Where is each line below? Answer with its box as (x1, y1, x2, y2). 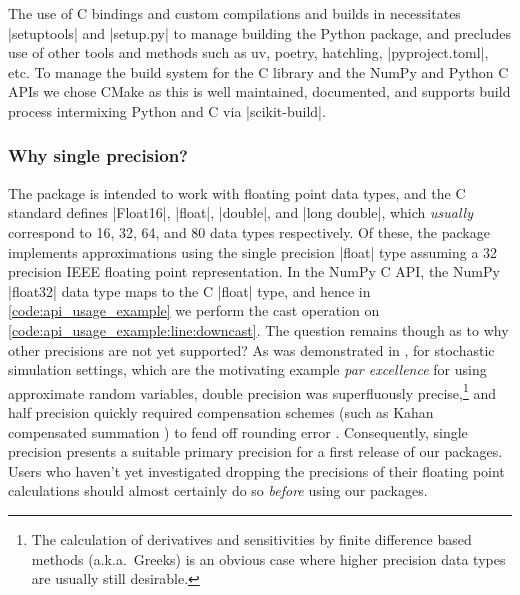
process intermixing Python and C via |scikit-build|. (8, 100, 326, 121)
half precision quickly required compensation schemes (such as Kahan (8, 401, 434, 422)
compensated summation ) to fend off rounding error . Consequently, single (8, 421, 468, 442)
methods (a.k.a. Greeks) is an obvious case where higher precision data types (31, 548, 506, 569)
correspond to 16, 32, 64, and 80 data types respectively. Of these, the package (8, 221, 490, 242)
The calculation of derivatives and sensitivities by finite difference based (31, 528, 472, 549)
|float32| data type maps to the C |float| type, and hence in (8, 280, 371, 301)
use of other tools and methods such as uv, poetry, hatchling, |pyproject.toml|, (8, 42, 489, 63)
